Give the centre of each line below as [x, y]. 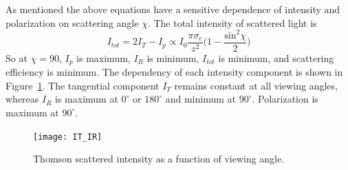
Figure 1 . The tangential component [83, 85]
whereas [22, 99]
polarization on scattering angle [72, 22]
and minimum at [200, 99]
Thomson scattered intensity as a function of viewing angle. [159, 159]
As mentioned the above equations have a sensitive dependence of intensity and [173, 9]
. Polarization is [285, 99]
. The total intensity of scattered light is [232, 22]
